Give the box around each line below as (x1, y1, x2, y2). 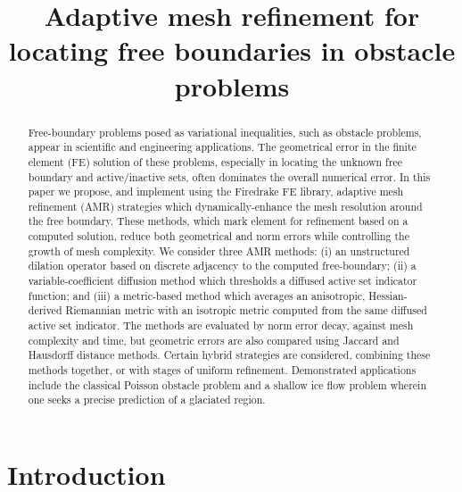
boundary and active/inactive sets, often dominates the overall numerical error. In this (28, 169, 431, 184)
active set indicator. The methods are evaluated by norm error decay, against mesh (28, 318, 414, 333)
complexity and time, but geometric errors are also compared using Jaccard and (28, 332, 400, 347)
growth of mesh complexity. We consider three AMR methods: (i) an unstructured (28, 243, 410, 258)
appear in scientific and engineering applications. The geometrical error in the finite (28, 139, 417, 154)
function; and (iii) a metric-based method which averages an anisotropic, (28, 288, 366, 303)
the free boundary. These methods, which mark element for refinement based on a (28, 213, 408, 229)
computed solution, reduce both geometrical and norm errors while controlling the (28, 229, 409, 244)
